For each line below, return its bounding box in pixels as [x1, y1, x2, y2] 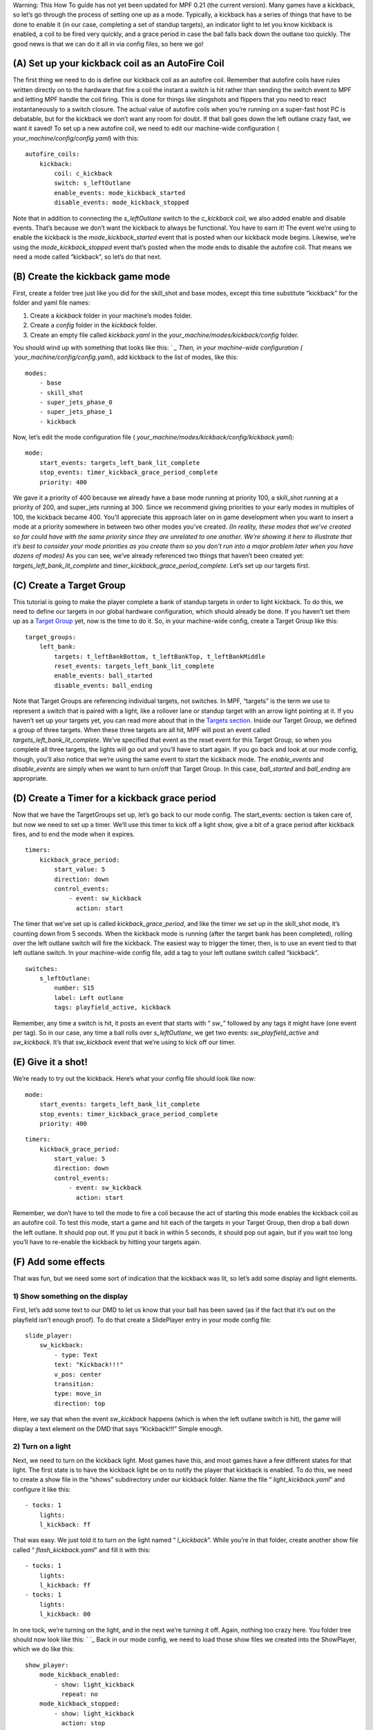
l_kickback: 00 [39, 1610, 91, 1619]
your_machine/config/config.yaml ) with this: [12, 134, 140, 142]
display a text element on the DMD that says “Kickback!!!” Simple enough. [12, 1424, 224, 1432]
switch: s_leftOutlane [54, 179, 131, 187]
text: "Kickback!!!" [54, 1360, 124, 1369]
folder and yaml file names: [12, 298, 90, 307]
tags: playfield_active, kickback [54, 1003, 171, 1012]
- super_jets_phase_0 [39, 398, 113, 406]
